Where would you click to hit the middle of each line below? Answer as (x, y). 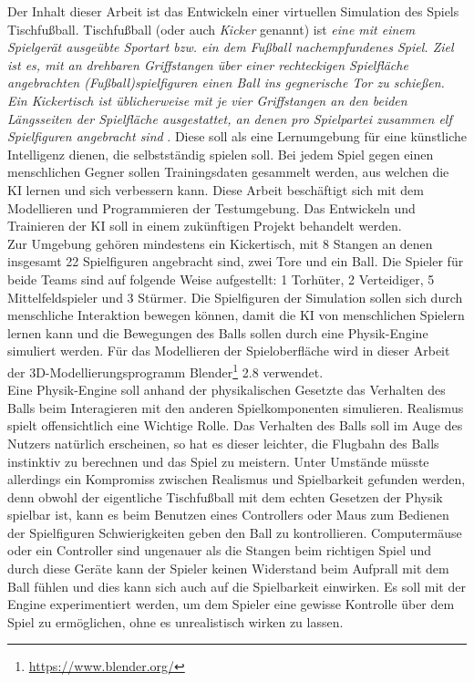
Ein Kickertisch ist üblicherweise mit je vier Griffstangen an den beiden (207, 100)
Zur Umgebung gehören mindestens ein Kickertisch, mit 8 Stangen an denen (220, 243)
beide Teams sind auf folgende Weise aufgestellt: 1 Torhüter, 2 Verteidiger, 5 (221, 279)
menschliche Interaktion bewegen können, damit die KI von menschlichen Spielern (236, 315)
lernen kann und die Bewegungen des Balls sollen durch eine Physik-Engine (218, 332)
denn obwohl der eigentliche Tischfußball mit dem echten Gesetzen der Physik (225, 496)
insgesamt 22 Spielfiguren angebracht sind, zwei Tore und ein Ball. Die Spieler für (236, 261)
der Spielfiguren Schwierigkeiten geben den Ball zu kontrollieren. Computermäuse (235, 532)
